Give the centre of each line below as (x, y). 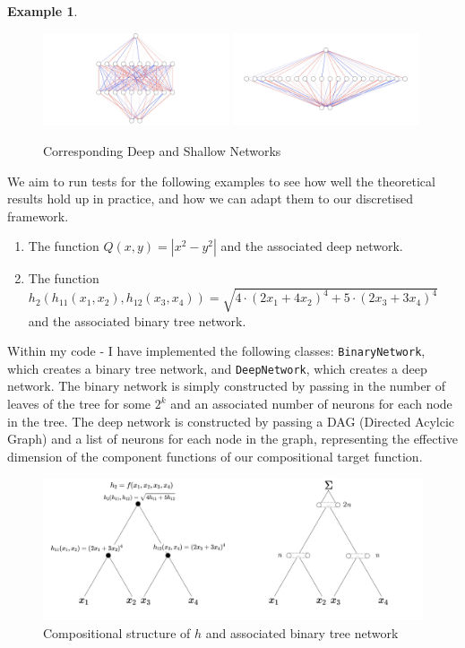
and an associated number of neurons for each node (311, 404)
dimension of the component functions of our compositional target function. (215, 456)
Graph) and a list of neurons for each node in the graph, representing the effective (233, 439)
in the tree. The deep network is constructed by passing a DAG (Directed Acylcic (231, 421)
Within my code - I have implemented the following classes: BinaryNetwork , (216, 351)
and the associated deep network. (312, 246)
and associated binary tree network (302, 633)
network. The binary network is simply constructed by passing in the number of (227, 386)
